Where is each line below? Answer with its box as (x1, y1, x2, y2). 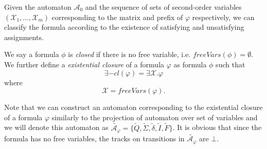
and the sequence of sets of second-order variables (85, 2, 242, 12)
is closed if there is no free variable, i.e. (68, 49, 191, 60)
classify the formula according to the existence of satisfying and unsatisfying (4, 22, 244, 32)
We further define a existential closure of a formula (4, 59, 165, 69)
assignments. (4, 31, 44, 42)
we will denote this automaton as (4, 122, 109, 133)
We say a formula (4, 49, 59, 60)
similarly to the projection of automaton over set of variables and (51, 111, 258, 122)
